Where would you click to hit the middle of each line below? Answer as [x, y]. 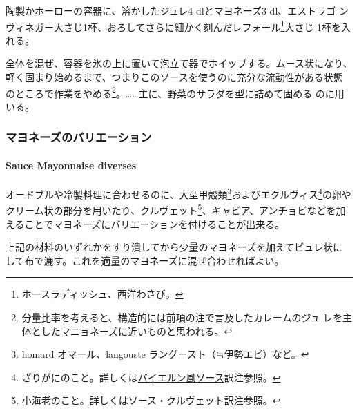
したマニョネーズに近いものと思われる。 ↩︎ [137, 331]
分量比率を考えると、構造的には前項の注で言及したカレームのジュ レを [182, 317]
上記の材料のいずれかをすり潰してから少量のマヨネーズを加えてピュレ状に [174, 247]
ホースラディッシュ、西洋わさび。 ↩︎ [103, 294]
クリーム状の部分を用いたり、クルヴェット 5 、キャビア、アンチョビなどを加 [176, 209]
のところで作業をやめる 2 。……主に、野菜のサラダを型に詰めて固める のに [170, 92]
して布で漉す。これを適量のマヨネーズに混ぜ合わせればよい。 [145, 260]
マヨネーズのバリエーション [79, 137]
